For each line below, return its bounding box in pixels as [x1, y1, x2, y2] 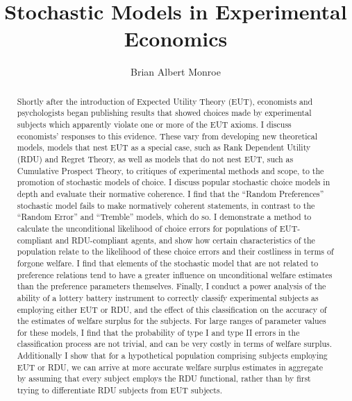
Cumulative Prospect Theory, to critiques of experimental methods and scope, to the [17, 164, 324, 176]
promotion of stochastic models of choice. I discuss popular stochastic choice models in [17, 176, 330, 188]
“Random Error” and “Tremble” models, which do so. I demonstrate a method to [17, 211, 312, 223]
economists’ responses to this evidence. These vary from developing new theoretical [17, 130, 318, 142]
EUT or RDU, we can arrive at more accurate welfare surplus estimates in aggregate [17, 361, 324, 373]
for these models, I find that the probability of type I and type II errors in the [17, 326, 300, 338]
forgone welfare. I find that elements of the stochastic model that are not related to [17, 257, 319, 268]
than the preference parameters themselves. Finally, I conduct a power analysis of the [17, 280, 326, 292]
